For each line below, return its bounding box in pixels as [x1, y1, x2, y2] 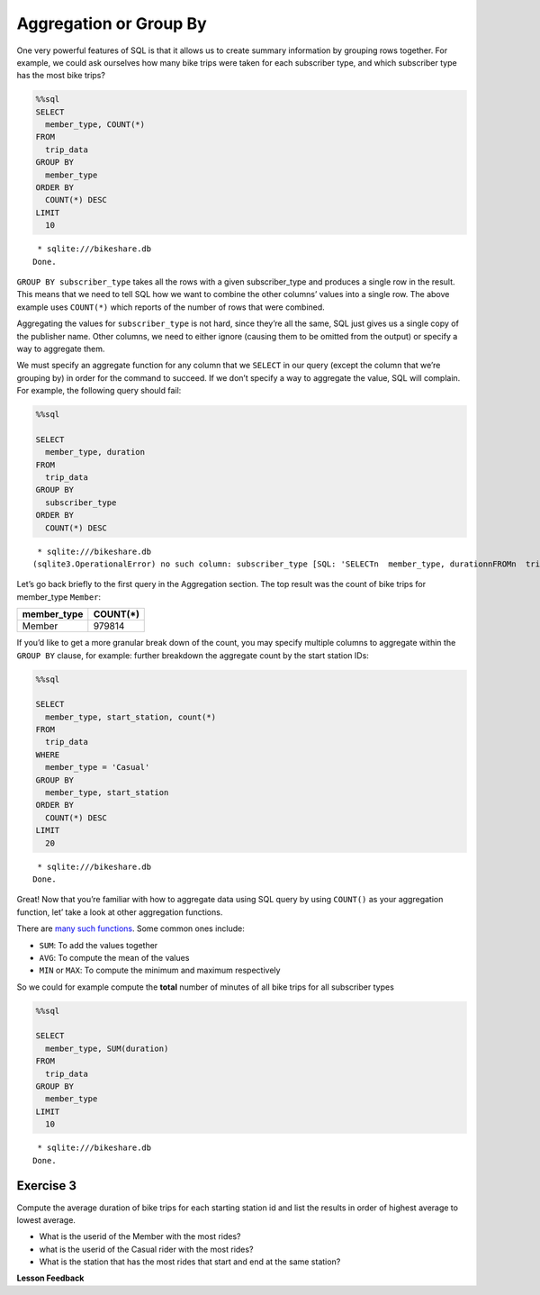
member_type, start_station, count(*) [45, 711, 216, 722]
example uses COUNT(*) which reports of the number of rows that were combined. [16, 302, 326, 312]
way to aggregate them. [16, 343, 105, 354]
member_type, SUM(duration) [45, 1043, 169, 1054]
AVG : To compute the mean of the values [39, 952, 190, 963]
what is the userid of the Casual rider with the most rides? [39, 1244, 254, 1254]
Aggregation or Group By [16, 14, 207, 33]
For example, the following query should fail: [16, 385, 182, 396]
